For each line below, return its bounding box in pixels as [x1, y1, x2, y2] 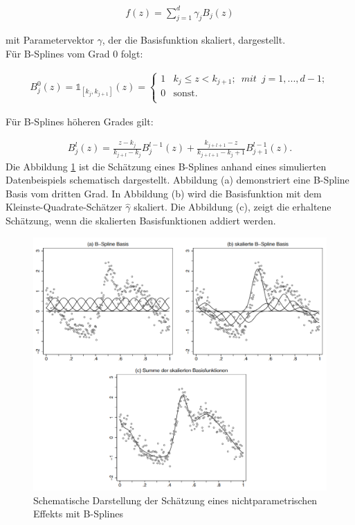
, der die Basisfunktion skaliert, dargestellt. [102, 33, 286, 47]
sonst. [173, 89, 198, 99]
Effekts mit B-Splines [33, 506, 124, 521]
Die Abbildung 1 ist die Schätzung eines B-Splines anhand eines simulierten [6, 159, 327, 173]
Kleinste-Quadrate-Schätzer [6, 199, 122, 214]
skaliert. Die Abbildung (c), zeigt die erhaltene [134, 199, 331, 214]
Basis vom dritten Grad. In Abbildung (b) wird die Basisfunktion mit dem [6, 186, 322, 200]
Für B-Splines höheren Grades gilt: [6, 114, 154, 128]
